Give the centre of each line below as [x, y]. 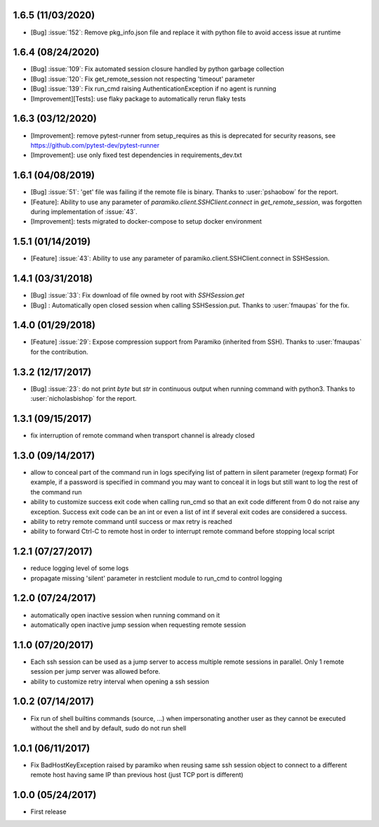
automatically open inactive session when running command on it [125, 615]
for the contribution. [59, 352]
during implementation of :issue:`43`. [84, 212]
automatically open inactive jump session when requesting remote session [138, 624]
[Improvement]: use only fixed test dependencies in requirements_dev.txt [136, 155]
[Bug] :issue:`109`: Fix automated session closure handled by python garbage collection [157, 69]
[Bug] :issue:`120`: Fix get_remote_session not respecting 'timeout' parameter [143, 79]
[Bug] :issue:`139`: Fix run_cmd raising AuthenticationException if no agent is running [153, 89]
